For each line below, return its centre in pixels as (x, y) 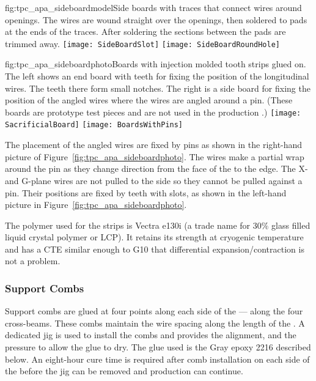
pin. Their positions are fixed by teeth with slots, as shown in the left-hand (146, 192)
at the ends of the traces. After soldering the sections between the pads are (145, 31)
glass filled (291, 225)
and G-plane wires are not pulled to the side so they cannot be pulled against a (154, 180)
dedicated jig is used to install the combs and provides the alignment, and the (151, 335)
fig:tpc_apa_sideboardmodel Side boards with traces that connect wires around (153, 7)
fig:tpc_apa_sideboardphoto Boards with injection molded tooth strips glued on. (156, 64)
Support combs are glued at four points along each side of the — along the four (154, 311)
